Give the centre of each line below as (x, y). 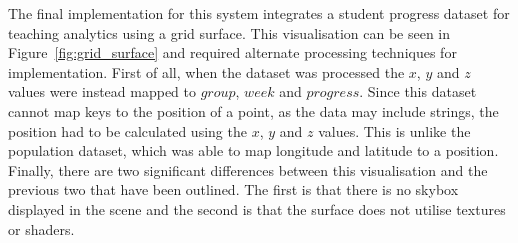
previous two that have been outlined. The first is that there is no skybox (233, 189)
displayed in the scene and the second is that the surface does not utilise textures (257, 208)
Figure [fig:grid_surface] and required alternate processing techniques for (232, 52)
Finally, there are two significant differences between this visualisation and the (248, 169)
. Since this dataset (418, 91)
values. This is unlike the (394, 130)
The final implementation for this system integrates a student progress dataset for (259, 13)
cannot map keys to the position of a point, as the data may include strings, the (253, 110)
